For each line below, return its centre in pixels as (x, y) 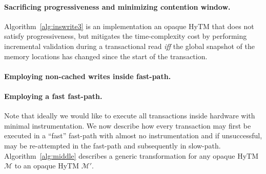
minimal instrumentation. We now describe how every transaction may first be (128, 125)
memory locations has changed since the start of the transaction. (106, 56)
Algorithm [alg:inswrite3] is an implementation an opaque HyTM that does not (129, 26)
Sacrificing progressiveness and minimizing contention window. (117, 6)
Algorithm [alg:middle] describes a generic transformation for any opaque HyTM (131, 155)
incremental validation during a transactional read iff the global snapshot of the (129, 46)
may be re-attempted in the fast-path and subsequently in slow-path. (112, 145)
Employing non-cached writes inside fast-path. (88, 76)
